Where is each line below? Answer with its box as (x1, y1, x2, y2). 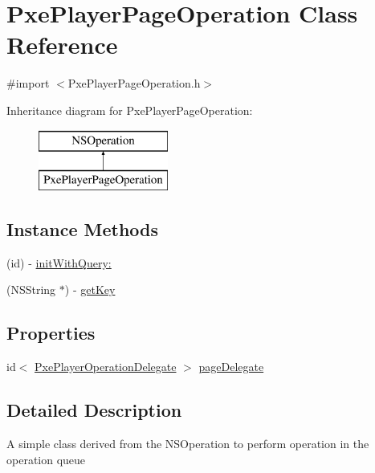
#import (6, 75, 50, 92)
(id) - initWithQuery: (6, 254, 112, 271)
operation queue (6, 451, 86, 467)
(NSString (6, 281, 56, 298)
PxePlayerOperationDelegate (35, 358, 177, 375)
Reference (6, 28, 118, 61)
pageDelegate (198, 358, 264, 375)
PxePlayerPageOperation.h (67, 75, 201, 92)
